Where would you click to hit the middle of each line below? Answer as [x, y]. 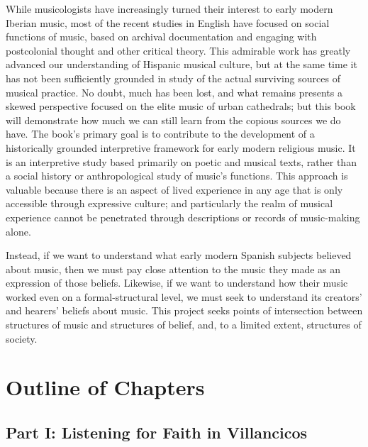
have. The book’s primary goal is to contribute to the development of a [160, 134]
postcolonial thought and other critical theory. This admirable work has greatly [178, 50]
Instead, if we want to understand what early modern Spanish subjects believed [179, 255]
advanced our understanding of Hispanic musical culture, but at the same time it [182, 64]
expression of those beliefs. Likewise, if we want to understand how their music [177, 283]
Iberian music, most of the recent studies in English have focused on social [168, 22]
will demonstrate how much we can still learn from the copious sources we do [173, 120]
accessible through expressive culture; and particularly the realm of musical [169, 203]
